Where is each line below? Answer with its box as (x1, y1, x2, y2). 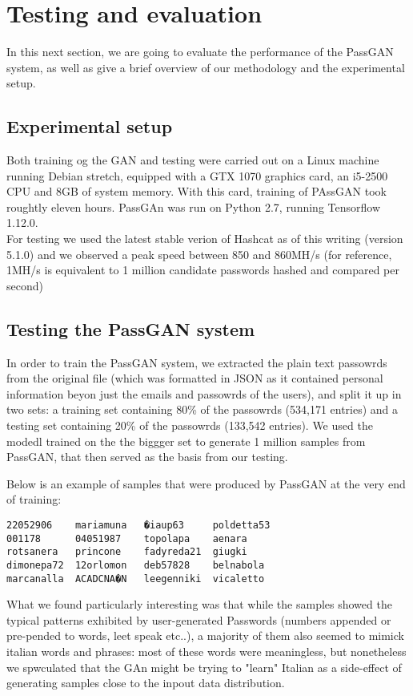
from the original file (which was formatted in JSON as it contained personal (6, 370, 383, 386)
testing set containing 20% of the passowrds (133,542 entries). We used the (6, 417, 373, 434)
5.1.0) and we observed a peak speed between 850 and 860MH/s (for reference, (6, 245, 392, 262)
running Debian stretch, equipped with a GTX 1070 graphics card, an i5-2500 (6, 167, 388, 184)
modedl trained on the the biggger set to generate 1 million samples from (6, 432, 366, 449)
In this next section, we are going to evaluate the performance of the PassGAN (6, 43, 394, 60)
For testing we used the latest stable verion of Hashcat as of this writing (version (6, 230, 403, 247)
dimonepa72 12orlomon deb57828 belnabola (6, 559, 265, 571)
